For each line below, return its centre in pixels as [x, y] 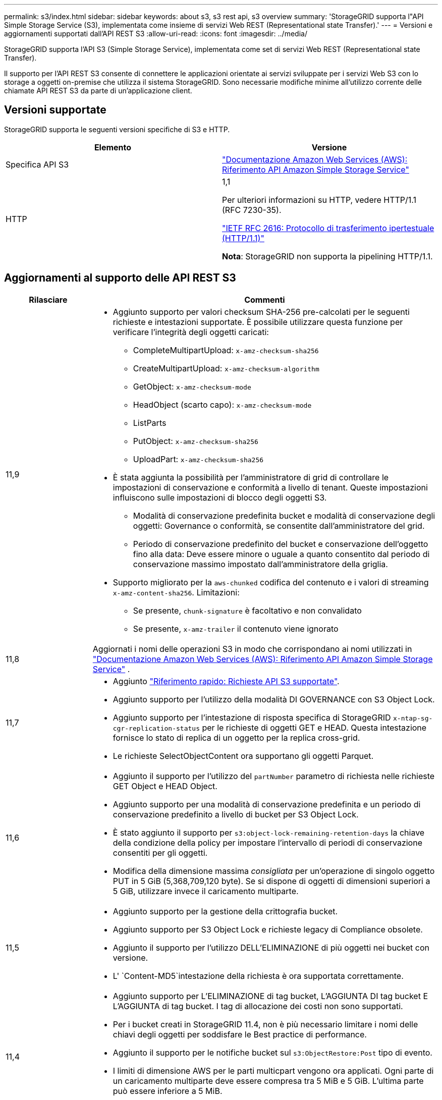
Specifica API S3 [37, 164]
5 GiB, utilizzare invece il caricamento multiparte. [206, 891]
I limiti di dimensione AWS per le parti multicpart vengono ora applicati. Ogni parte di [273, 1070]
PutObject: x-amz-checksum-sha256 [196, 441]
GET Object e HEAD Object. [165, 786]
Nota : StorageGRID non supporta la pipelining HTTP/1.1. [327, 256]
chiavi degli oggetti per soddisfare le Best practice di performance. [240, 1034]
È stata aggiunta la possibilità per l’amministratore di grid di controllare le [251, 477]
